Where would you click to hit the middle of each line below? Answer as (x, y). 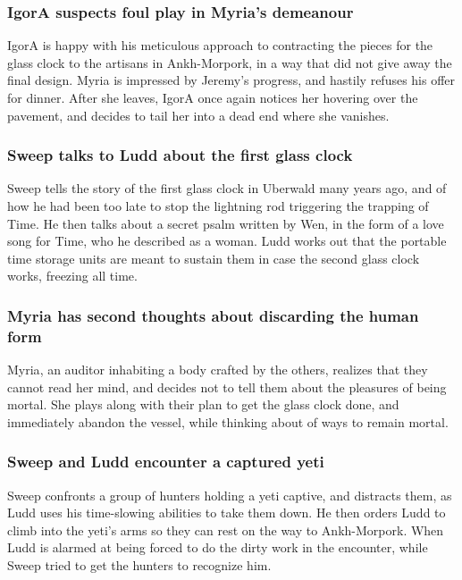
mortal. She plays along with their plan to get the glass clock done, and (203, 404)
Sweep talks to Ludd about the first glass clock (180, 155)
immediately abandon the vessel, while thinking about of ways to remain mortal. (228, 421)
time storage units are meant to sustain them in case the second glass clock (214, 258)
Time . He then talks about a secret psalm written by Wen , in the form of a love (226, 223)
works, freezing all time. (72, 276)
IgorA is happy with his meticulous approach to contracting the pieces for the (220, 45)
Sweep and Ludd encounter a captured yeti (166, 462)
